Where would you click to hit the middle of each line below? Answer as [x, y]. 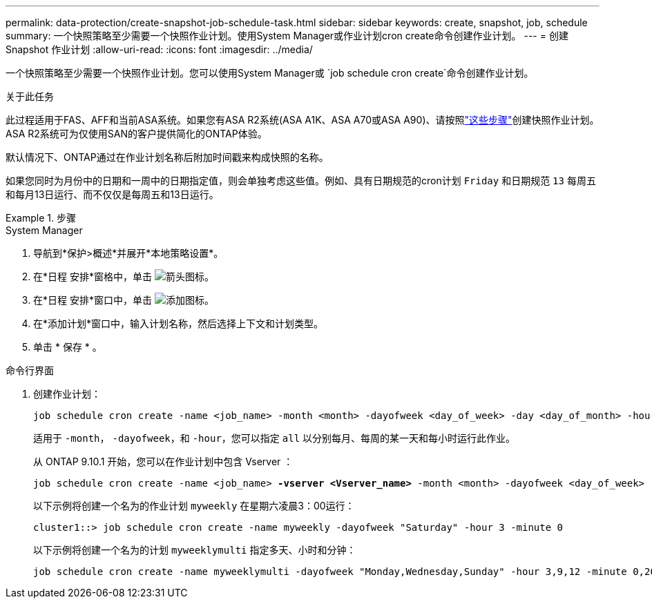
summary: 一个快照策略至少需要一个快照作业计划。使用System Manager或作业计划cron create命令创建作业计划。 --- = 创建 [287, 36]
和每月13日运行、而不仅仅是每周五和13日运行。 [112, 194]
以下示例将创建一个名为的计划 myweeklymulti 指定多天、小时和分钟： [195, 550]
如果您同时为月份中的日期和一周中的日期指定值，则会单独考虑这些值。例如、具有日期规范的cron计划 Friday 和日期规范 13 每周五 [301, 181]
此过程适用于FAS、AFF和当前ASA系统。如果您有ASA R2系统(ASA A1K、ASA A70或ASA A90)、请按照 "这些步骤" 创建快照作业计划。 [303, 120]
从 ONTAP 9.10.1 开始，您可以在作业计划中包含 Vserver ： [163, 461]
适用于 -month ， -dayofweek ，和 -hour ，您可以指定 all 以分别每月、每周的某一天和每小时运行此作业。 [275, 438]
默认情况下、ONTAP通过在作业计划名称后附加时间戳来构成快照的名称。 [167, 157]
